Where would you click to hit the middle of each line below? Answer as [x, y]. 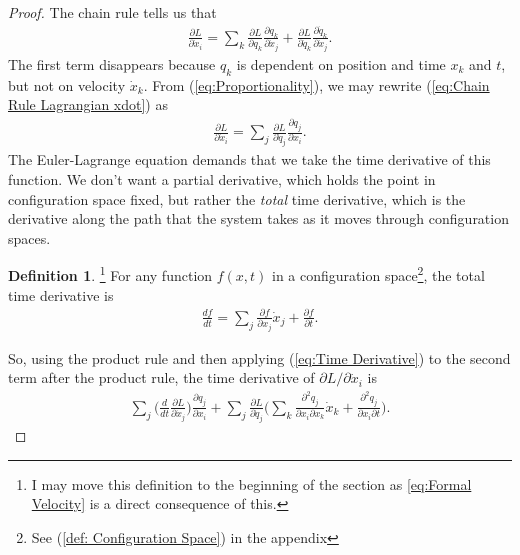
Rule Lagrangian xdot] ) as [88, 104]
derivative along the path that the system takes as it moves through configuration [258, 218]
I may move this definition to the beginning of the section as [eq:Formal [251, 483]
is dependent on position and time [341, 63]
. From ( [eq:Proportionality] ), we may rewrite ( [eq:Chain [316, 84]
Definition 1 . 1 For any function [110, 274]
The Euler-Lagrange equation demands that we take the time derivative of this [249, 159]
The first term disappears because [112, 63]
